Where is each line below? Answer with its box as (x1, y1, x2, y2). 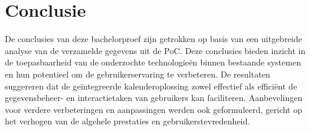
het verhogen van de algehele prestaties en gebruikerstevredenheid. (5, 115, 250, 127)
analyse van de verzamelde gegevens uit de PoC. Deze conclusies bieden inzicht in (5, 44, 306, 56)
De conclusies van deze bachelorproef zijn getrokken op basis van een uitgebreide (5, 32, 302, 45)
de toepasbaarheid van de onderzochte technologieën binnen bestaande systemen (5, 56, 301, 69)
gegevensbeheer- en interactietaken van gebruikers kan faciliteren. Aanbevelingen (5, 91, 303, 104)
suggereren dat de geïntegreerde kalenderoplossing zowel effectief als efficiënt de (5, 79, 297, 92)
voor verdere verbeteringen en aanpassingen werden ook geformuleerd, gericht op (5, 103, 303, 115)
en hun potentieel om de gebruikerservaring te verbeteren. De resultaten (5, 67, 270, 80)
